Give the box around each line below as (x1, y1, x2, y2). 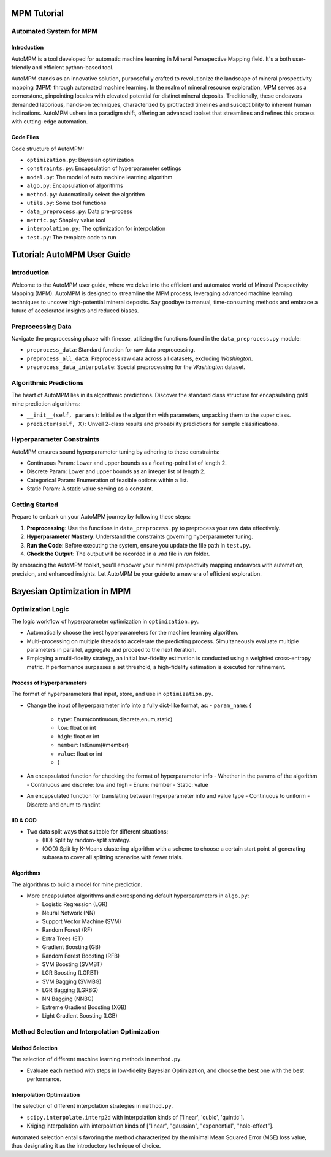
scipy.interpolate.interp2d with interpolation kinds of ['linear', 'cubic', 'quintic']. (26, 1113, 245, 1121)
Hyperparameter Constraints (11, 435, 99, 444)
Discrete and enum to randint (26, 801, 101, 808)
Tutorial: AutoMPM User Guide (11, 249, 131, 260)
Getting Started (11, 500, 58, 509)
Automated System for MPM (11, 27, 98, 36)
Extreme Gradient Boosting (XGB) (42, 1004, 127, 1011)
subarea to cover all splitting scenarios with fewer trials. (42, 854, 183, 861)
